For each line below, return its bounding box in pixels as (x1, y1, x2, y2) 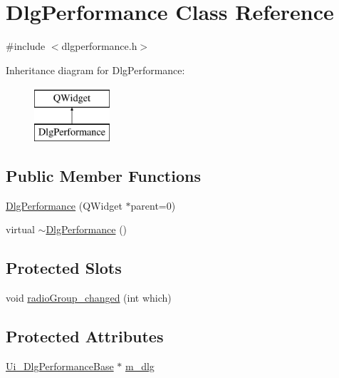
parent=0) (130, 198, 176, 213)
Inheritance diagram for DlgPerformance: (6, 62, 185, 77)
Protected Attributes (6, 325, 164, 347)
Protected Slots (6, 257, 122, 279)
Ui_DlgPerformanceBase (6, 358, 114, 373)
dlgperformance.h (61, 39, 137, 53)
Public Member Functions (6, 164, 201, 186)
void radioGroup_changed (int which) (6, 290, 172, 305)
